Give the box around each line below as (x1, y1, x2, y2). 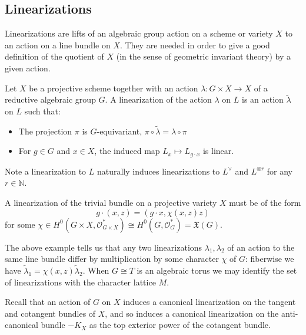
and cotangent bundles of (5, 307, 96, 319)
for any (267, 165, 293, 177)
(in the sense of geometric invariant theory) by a (116, 50, 291, 63)
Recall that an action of (5, 295, 91, 308)
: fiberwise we (245, 252, 294, 265)
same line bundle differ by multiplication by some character (5, 252, 219, 265)
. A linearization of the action (105, 93, 212, 106)
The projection (18, 124, 72, 137)
